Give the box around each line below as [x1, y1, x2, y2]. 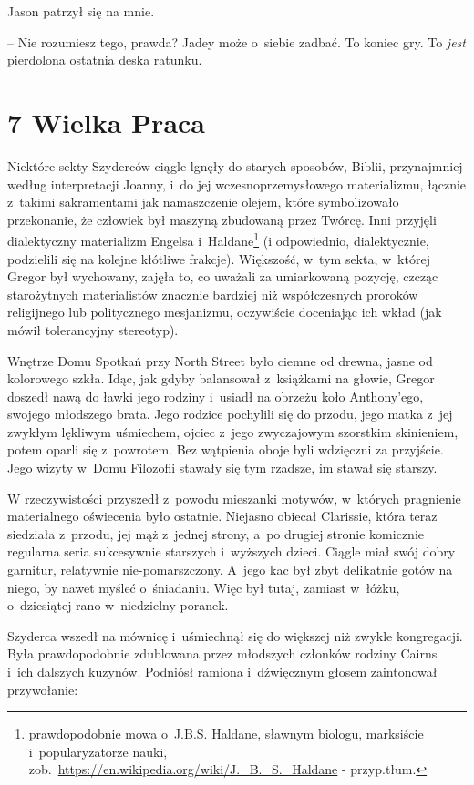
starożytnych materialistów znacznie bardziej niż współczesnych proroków [7, 284, 418, 303]
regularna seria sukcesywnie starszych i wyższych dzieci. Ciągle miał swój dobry [7, 542, 456, 561]
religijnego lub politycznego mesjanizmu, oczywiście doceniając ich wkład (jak [7, 302, 442, 321]
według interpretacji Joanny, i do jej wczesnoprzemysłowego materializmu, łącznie [7, 174, 467, 193]
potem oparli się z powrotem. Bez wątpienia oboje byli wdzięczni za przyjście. [7, 440, 444, 459]
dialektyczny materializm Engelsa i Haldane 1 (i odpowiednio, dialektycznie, [7, 229, 429, 250]
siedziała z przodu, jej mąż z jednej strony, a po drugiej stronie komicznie [7, 524, 424, 543]
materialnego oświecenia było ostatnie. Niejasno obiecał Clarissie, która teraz [7, 506, 438, 525]
